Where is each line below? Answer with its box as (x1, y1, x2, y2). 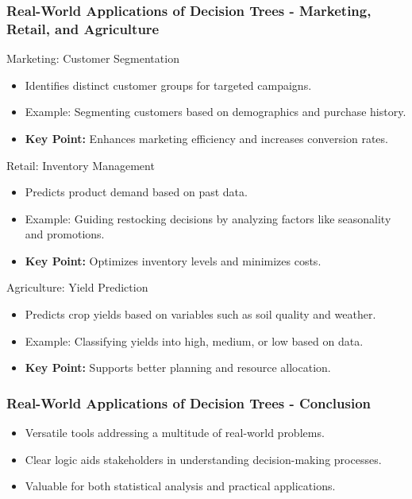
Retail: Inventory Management (6, 157, 155, 173)
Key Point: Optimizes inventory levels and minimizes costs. (25, 252, 322, 269)
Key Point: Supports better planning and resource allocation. (25, 359, 331, 376)
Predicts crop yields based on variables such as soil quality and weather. (25, 306, 376, 323)
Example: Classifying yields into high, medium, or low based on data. (25, 332, 364, 349)
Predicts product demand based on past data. (25, 184, 248, 200)
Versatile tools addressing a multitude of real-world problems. (25, 424, 325, 441)
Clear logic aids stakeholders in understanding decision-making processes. (25, 451, 382, 467)
